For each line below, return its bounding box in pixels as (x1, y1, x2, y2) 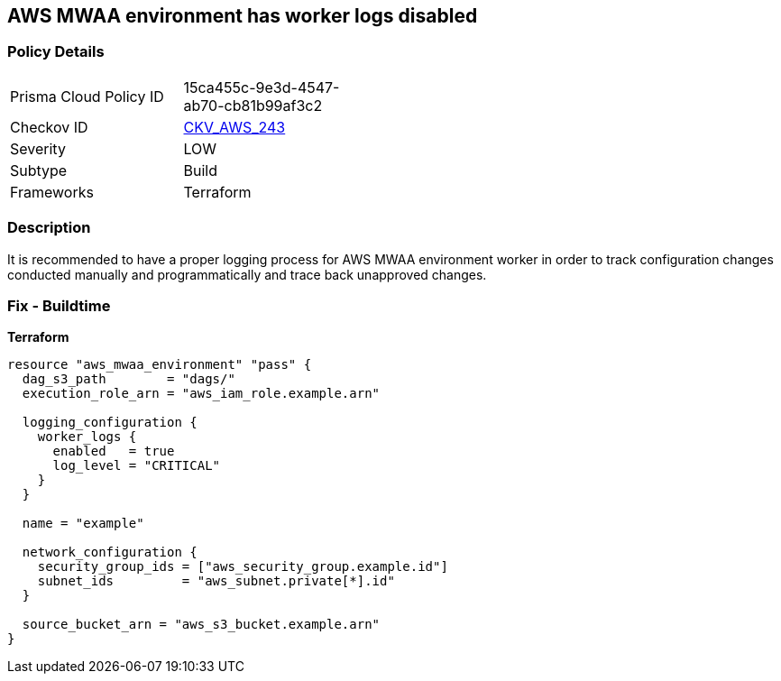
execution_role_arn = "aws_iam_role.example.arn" (22, 386, 381, 401)
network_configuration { (22, 545, 198, 560)
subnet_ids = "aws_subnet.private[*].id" (37, 574, 395, 589)
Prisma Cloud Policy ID (10, 87, 164, 106)
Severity (10, 139, 66, 158)
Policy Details (7, 42, 105, 61)
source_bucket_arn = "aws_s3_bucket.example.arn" (22, 617, 381, 632)
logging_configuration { (22, 415, 198, 430)
